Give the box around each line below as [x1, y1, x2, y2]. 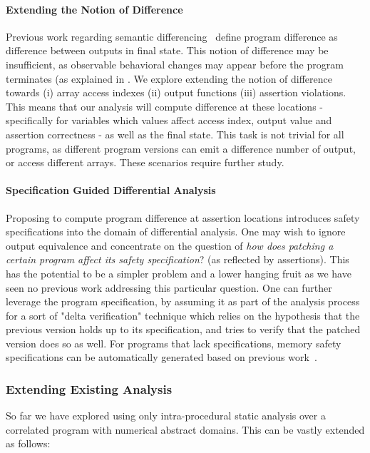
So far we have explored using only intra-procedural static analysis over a [6, 408, 326, 423]
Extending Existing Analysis [6, 380, 173, 397]
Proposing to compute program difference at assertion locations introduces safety [6, 210, 360, 225]
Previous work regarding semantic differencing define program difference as [6, 29, 338, 44]
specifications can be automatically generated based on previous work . [6, 350, 317, 365]
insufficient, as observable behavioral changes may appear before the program [6, 56, 344, 71]
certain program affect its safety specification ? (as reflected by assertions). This [6, 252, 349, 267]
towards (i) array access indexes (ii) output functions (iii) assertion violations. [6, 85, 346, 100]
